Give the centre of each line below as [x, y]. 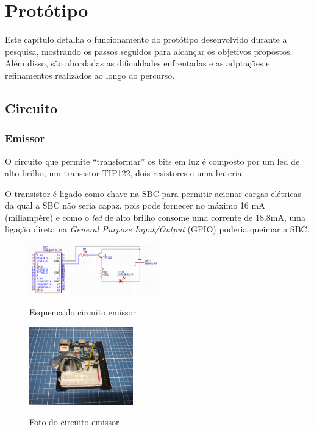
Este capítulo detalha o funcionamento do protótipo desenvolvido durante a [146, 39]
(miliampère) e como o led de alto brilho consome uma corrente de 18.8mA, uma [155, 217]
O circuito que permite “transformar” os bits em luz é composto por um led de [152, 161]
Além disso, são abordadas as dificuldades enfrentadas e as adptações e [137, 63]
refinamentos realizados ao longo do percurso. [90, 75]
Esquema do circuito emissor [83, 312]
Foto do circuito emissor [74, 422]
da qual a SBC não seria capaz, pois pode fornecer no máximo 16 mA [135, 205]
